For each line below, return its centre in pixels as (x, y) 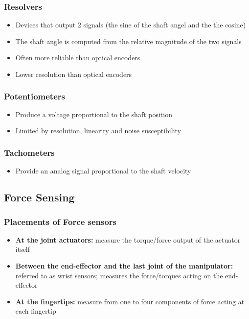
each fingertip (36, 311)
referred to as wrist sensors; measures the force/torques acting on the (119, 275)
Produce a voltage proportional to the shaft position (94, 114)
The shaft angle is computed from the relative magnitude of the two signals (128, 41)
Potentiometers (34, 96)
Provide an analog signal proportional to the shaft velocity (103, 171)
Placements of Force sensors (60, 221)
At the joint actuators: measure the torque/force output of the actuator (128, 239)
